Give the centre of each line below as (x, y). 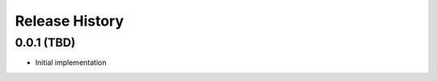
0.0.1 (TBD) (45, 43)
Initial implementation (71, 63)
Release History (70, 21)
